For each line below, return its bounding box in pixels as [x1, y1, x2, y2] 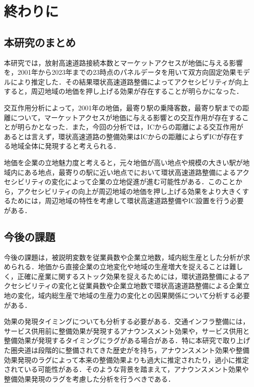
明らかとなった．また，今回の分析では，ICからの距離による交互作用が [17, 122, 244, 132]
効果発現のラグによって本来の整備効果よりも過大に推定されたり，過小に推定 [4, 354, 249, 365]
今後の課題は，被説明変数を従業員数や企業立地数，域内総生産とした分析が [4, 252, 243, 262]
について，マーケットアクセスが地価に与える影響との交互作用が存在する [10, 112, 242, 122]
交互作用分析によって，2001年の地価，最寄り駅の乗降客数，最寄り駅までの [4, 102, 242, 112]
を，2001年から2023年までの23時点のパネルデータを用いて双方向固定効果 [4, 67, 236, 77]
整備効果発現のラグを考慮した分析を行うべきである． [4, 373, 175, 384]
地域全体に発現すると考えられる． [10, 141, 120, 151]
